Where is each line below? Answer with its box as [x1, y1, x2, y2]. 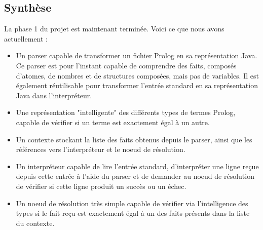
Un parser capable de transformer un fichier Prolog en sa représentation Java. [16, 50, 257, 61]
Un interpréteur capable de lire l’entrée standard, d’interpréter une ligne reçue [16, 161, 259, 171]
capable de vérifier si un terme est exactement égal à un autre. [16, 117, 210, 127]
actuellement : [4, 33, 48, 44]
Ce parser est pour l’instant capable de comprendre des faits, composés [16, 60, 237, 70]
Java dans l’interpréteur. [16, 90, 92, 100]
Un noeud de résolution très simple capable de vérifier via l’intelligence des [16, 198, 248, 208]
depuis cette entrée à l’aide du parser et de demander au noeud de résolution [16, 171, 254, 181]
